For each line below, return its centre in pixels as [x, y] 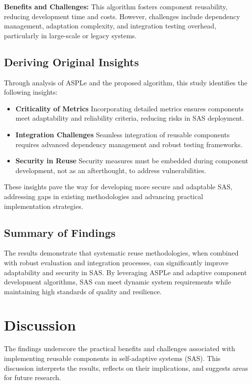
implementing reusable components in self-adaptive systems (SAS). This [112, 358]
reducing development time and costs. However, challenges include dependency [122, 16]
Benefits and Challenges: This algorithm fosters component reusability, [116, 6]
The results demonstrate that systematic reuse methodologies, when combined [121, 253]
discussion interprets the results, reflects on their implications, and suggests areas [126, 368]
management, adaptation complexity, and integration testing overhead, [110, 26]
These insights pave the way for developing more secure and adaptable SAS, [118, 187]
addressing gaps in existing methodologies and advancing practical [104, 196]
